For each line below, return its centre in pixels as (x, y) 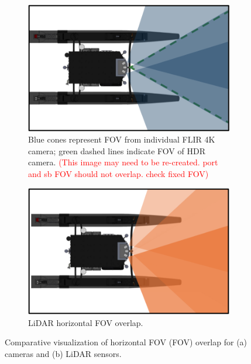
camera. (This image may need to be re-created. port (123, 162)
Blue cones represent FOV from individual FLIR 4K (122, 139)
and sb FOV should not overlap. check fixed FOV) (118, 173)
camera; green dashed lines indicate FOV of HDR (117, 150)
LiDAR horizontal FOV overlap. (86, 322)
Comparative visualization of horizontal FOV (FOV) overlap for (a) (126, 342)
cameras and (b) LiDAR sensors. (63, 353)
